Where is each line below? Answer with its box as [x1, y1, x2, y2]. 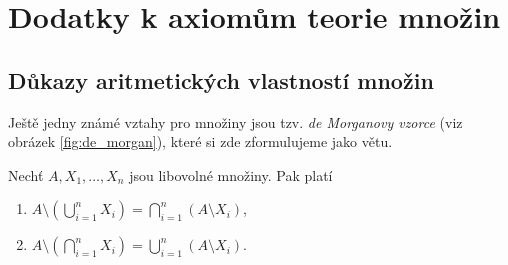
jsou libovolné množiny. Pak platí [129, 164, 333, 185]
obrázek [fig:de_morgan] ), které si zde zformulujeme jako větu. [8, 131, 393, 152]
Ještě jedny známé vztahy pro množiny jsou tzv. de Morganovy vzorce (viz [8, 111, 463, 132]
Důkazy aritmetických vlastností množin [8, 64, 434, 95]
